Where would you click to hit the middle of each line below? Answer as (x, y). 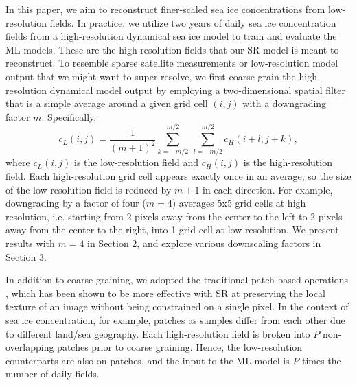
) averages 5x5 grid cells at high (239, 203)
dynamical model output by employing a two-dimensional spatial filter (198, 90)
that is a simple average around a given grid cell (107, 103)
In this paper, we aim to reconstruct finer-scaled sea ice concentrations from (165, 9)
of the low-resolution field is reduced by (89, 189)
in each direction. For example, (268, 189)
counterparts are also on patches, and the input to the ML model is (148, 360)
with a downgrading (285, 103)
